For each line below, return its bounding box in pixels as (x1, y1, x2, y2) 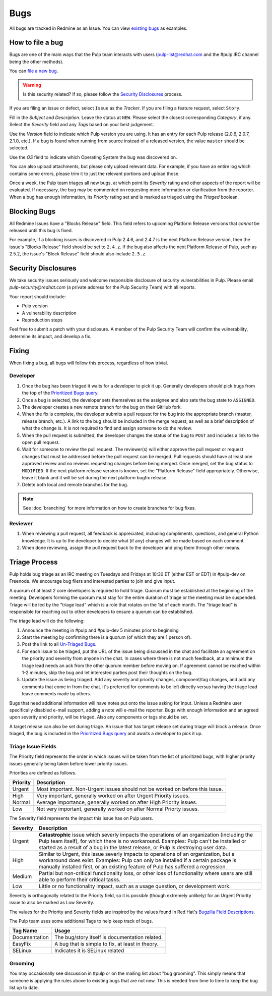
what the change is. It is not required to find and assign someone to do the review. (22, 425, 192, 431)
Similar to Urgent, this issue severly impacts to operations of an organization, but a (38, 850, 235, 857)
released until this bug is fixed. (9, 228, 73, 233)
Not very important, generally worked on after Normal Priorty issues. (36, 805, 199, 812)
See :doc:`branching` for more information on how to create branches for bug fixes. (23, 505, 196, 511)
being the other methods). (9, 59, 64, 65)
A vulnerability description (22, 310, 77, 316)
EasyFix (12, 940, 31, 948)
